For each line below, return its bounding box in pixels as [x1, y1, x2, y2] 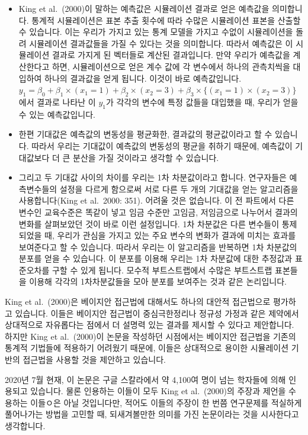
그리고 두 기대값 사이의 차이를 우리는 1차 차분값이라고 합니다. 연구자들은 [18, 171, 287, 183]
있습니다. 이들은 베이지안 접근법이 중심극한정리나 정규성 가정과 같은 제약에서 [15, 307, 299, 319]
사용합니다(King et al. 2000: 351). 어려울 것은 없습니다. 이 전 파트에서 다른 [18, 194, 294, 207]
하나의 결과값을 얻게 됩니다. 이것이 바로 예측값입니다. [44, 72, 242, 84]
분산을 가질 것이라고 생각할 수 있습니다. [73, 151, 219, 163]
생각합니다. [5, 420, 46, 431]
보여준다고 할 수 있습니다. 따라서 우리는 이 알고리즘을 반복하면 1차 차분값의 [18, 240, 297, 253]
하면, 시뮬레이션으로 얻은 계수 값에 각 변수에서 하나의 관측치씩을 [52, 60, 290, 72]
